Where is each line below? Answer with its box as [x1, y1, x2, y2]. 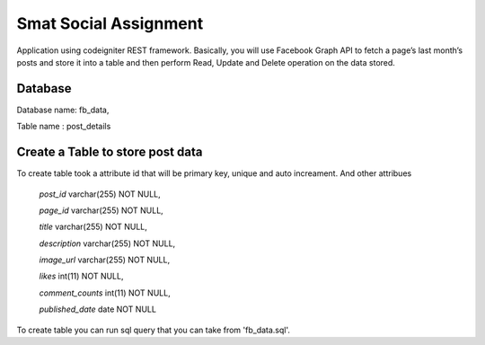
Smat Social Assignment [16, 13, 204, 33]
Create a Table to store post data [16, 145, 203, 160]
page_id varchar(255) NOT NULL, [39, 205, 163, 216]
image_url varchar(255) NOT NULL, [39, 254, 171, 265]
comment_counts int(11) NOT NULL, [39, 287, 171, 298]
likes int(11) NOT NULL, [39, 270, 124, 282]
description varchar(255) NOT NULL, [39, 238, 176, 249]
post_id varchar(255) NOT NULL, [39, 189, 161, 199]
